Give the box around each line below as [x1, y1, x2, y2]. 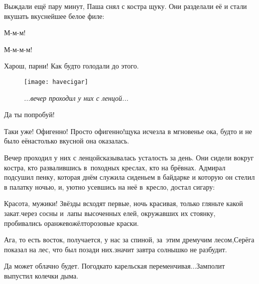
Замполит [196, 261, 225, 271]
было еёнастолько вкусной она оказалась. [4, 136, 129, 146]
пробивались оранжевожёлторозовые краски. [4, 217, 139, 228]
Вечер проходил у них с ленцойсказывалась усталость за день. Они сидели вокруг [4, 152, 254, 162]
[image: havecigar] [24, 78, 88, 85]
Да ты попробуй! [4, 109, 55, 120]
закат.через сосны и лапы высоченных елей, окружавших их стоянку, [4, 208, 216, 218]
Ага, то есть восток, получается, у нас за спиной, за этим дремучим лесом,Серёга [4, 234, 255, 245]
